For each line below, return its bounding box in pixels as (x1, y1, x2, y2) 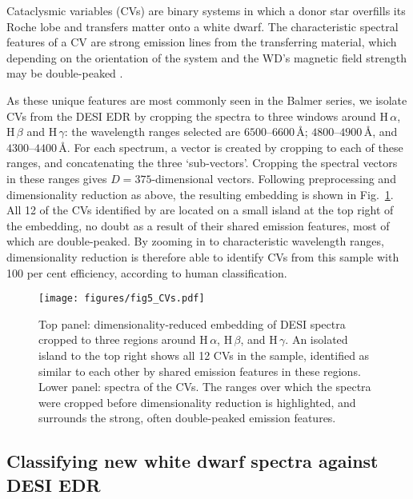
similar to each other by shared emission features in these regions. (38, 362, 361, 379)
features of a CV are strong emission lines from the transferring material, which (6, 34, 397, 50)
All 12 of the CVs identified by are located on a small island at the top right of (6, 202, 394, 218)
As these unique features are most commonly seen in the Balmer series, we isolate (6, 91, 407, 108)
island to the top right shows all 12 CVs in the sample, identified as (38, 346, 370, 363)
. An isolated (285, 331, 348, 348)
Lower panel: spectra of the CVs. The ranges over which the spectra (38, 378, 371, 395)
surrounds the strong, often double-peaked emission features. (38, 409, 336, 426)
